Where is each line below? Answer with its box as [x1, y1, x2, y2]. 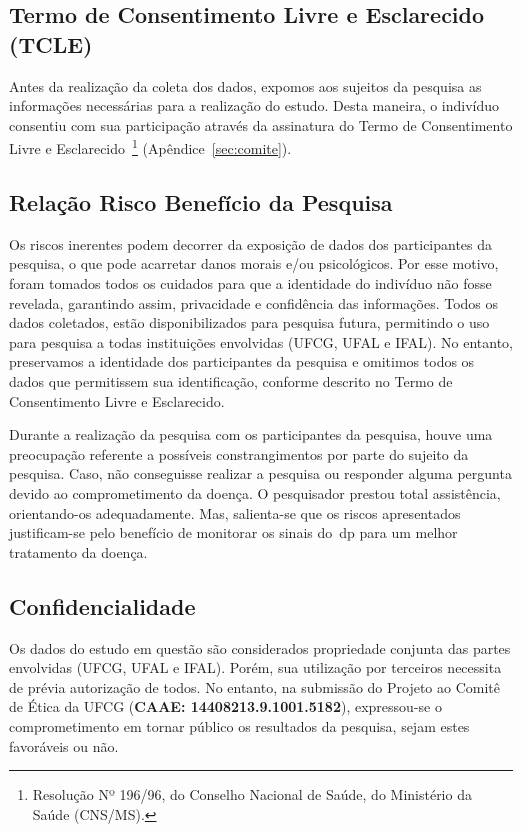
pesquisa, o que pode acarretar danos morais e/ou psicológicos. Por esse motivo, [9, 253, 499, 274]
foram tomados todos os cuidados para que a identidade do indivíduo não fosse [9, 273, 492, 294]
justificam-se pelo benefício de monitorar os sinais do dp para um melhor [9, 522, 458, 543]
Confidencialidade [9, 590, 196, 621]
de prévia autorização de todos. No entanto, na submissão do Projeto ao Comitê [9, 676, 500, 697]
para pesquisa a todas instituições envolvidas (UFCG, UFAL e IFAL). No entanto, [9, 331, 514, 352]
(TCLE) [9, 28, 93, 59]
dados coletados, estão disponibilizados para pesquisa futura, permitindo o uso [9, 312, 490, 333]
